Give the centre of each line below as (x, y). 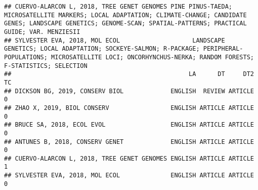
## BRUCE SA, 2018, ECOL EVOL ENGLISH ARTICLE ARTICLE (129, 125)
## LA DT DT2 (129, 74)
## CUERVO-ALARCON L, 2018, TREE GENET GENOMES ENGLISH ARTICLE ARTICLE (129, 158)
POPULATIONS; (26, 57)
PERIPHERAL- (223, 49)
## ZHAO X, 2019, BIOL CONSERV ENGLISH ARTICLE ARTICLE (129, 108)
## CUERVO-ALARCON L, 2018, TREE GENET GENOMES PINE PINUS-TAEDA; (118, 7)
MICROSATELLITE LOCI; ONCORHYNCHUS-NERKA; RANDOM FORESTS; (153, 57)
